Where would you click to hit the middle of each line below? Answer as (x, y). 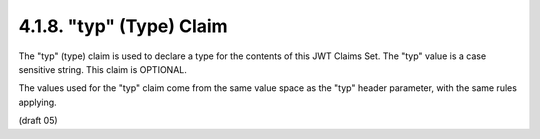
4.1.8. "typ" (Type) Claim (123, 26)
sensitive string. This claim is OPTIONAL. (102, 69)
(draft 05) (38, 121)
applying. (37, 102)
